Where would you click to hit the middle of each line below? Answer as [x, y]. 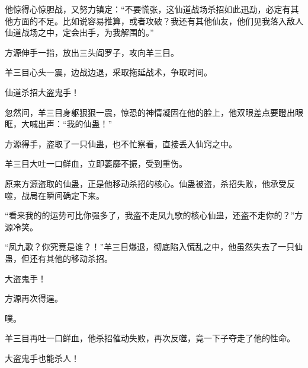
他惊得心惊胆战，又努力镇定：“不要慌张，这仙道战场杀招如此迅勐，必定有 [148, 9]
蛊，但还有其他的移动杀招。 [59, 258]
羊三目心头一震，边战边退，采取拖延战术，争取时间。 [108, 72]
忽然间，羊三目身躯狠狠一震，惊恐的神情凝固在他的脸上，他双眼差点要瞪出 [150, 112]
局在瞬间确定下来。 [67, 195]
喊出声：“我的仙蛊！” [71, 124]
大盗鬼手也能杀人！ [42, 358]
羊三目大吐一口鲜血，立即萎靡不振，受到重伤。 [96, 164]
